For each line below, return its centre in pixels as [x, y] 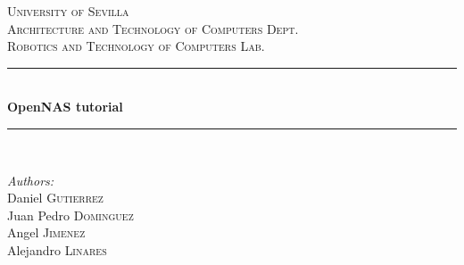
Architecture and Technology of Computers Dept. [153, 28]
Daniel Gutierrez [55, 198]
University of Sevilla [68, 11]
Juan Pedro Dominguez [70, 215]
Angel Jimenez [46, 232]
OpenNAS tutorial [65, 107]
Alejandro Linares [57, 249]
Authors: [31, 180]
